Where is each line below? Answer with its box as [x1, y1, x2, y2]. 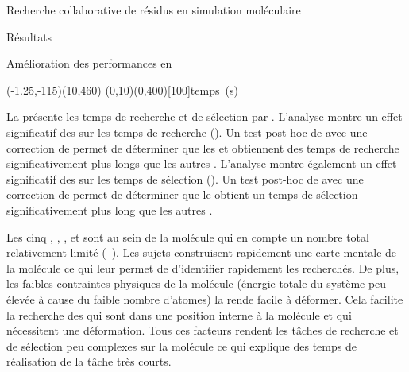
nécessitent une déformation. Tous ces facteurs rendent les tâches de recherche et [6, 322, 399, 339]
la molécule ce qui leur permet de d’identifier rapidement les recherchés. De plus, [6, 259, 399, 276]
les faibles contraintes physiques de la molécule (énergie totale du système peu [6, 275, 387, 292]
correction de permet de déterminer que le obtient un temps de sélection [6, 186, 358, 203]
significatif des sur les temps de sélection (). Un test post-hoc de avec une [6, 170, 364, 187]
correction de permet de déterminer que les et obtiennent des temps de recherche [6, 139, 399, 156]
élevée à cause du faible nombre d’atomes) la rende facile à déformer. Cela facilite [6, 290, 403, 307]
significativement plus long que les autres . [6, 201, 213, 218]
